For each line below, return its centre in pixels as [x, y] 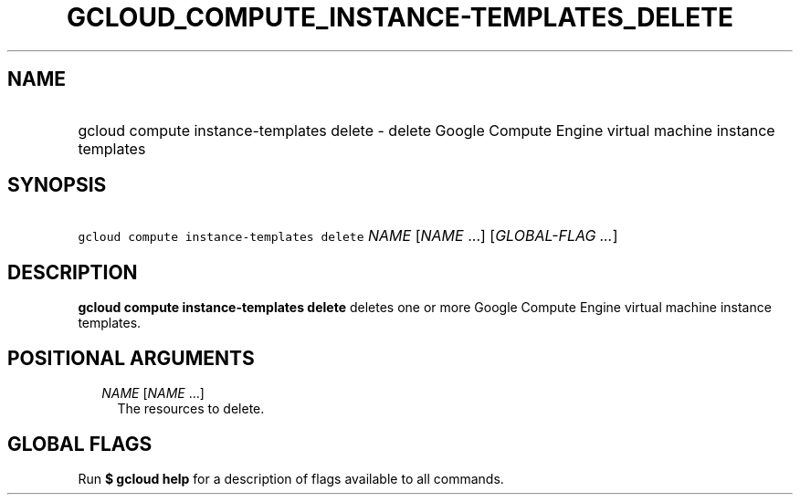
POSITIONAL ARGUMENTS [131, 358]
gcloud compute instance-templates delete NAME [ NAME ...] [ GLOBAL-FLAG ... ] [348, 236]
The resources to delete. [191, 409]
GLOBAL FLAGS [80, 444]
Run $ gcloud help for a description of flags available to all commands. [291, 478]
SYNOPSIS [57, 185]
